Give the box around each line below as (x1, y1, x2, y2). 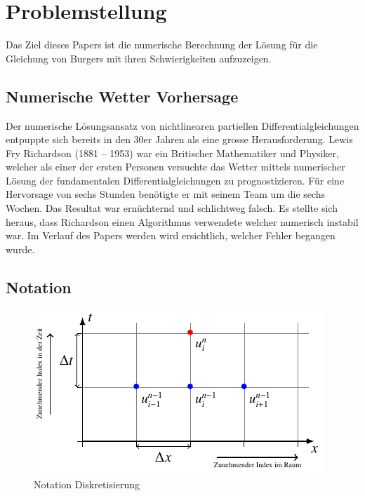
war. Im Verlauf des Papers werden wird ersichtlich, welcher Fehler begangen (6, 228, 336, 243)
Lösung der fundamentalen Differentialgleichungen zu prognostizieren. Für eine (6, 173, 345, 187)
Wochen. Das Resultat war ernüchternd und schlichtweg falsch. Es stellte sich (6, 201, 338, 215)
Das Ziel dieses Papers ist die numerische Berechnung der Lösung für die (6, 37, 318, 52)
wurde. (6, 241, 35, 256)
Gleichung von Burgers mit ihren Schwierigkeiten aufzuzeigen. (6, 51, 272, 65)
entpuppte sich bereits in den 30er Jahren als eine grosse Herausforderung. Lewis (6, 132, 353, 147)
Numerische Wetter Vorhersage (6, 85, 239, 107)
